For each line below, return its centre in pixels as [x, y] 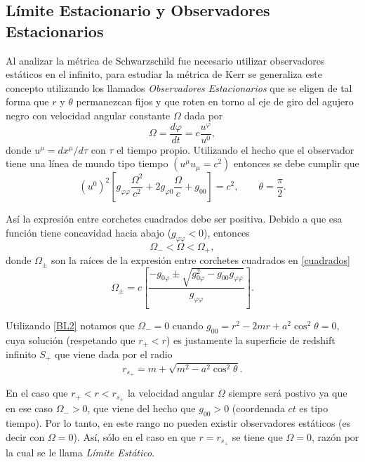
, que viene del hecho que [141, 408]
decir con [25, 436]
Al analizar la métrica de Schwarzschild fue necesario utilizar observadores [165, 60]
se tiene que [257, 436]
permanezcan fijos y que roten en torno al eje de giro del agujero [215, 101]
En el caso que [37, 393]
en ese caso [29, 408]
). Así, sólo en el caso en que [134, 436]
